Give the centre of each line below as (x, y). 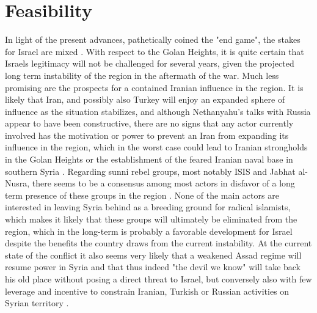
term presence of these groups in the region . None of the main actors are (142, 195)
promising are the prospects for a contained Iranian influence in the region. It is (154, 87)
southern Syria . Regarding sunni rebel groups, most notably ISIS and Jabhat (150, 171)
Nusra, (17, 183)
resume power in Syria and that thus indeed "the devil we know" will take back (153, 267)
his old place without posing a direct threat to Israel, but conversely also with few (158, 279)
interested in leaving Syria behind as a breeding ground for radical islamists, (148, 207)
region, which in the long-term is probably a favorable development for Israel (149, 231)
